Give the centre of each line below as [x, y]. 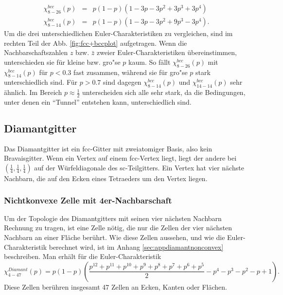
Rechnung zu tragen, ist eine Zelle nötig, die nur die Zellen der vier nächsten [118, 228]
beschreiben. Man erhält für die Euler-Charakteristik [83, 256]
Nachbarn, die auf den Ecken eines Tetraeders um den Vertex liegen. [106, 178]
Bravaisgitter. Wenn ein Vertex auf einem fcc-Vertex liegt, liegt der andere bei [120, 158]
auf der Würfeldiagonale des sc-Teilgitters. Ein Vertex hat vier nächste [139, 168]
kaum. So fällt [150, 62]
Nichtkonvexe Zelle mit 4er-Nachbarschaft [88, 200]
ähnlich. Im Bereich [33, 92]
